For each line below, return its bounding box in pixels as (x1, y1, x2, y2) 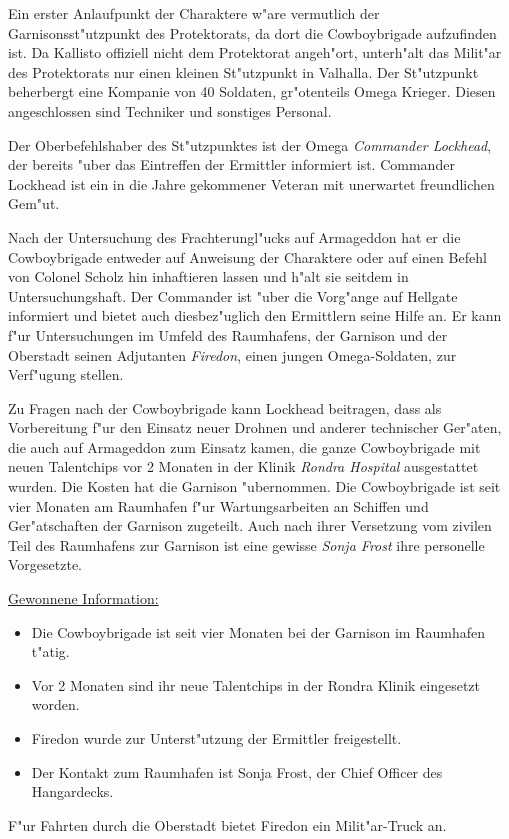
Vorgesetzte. (8, 554, 82, 575)
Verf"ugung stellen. (8, 364, 124, 385)
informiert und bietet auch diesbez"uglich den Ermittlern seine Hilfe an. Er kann (8, 305, 502, 326)
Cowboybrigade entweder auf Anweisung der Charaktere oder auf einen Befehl (8, 246, 487, 267)
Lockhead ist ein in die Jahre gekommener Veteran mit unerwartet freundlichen (8, 173, 495, 194)
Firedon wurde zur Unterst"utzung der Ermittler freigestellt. (31, 728, 402, 748)
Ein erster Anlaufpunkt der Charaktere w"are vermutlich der (8, 3, 380, 23)
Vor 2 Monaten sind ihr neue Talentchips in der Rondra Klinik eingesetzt (31, 674, 481, 695)
